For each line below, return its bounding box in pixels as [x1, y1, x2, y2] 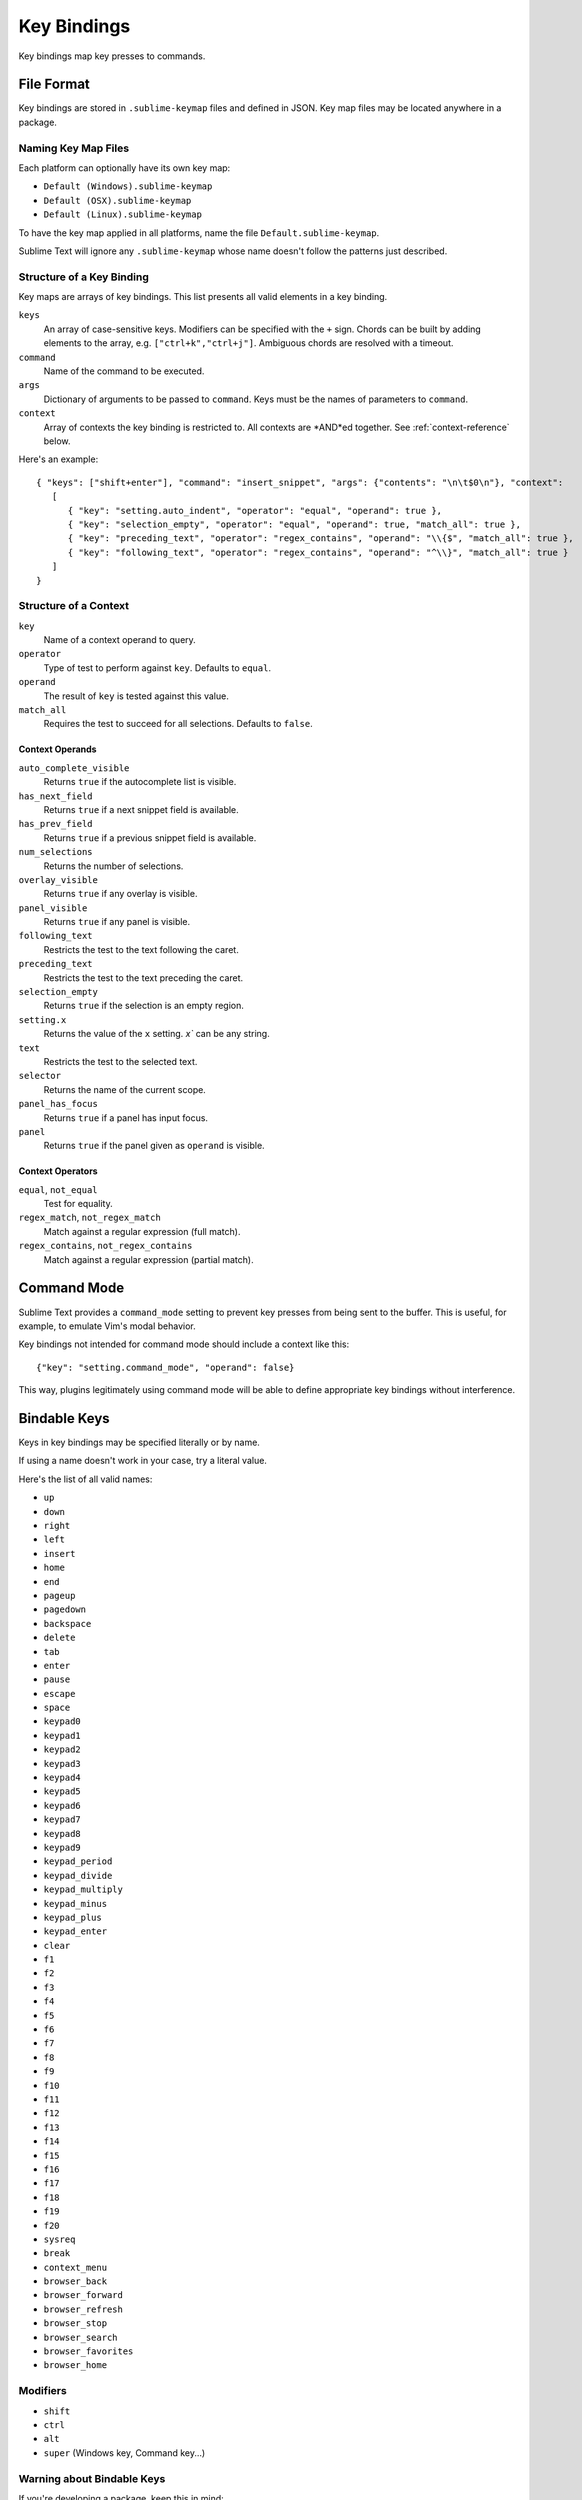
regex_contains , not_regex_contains [18, 1240, 193, 1252]
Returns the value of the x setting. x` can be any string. [43, 1028, 270, 1040]
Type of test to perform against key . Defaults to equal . [43, 661, 272, 674]
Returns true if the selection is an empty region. [43, 1000, 245, 1012]
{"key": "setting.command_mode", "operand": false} [36, 1361, 295, 1373]
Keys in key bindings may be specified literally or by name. [18, 1436, 260, 1449]
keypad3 [43, 1758, 82, 1769]
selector [18, 1070, 62, 1082]
